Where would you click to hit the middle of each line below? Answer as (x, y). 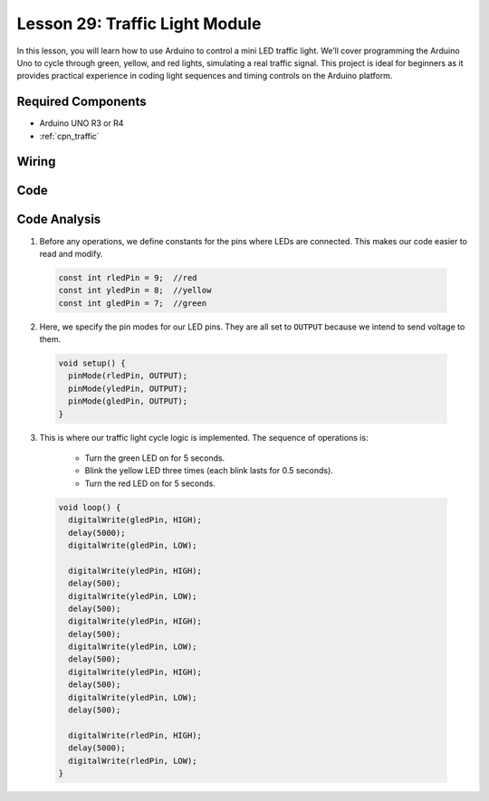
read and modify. (71, 253)
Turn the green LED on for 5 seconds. (155, 458)
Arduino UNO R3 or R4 (81, 123)
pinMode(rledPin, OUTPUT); (128, 376)
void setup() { (92, 363)
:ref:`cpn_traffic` (69, 136)
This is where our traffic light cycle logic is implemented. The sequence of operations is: (204, 437)
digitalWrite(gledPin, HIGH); (135, 520)
